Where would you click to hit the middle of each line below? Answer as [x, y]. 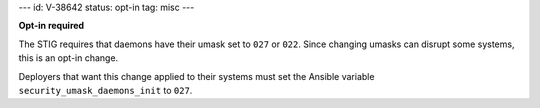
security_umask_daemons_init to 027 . [105, 90]
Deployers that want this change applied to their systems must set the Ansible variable [196, 76]
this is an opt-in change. [68, 58]
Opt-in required [51, 26]
